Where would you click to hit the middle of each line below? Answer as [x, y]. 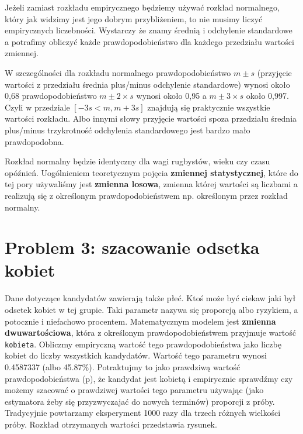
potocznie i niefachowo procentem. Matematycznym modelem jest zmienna [140, 321]
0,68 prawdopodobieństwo [51, 96]
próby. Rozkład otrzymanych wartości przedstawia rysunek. [111, 424]
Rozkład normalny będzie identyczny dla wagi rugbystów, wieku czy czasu [137, 161]
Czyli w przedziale [37, 107]
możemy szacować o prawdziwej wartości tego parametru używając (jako [134, 390]
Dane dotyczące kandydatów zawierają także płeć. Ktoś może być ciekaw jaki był [150, 298]
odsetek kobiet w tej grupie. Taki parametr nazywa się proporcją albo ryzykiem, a [151, 309]
